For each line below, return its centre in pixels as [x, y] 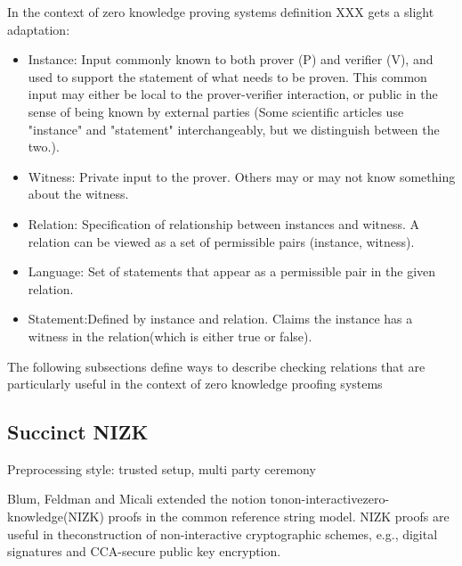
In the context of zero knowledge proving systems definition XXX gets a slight [221, 12]
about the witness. [78, 194]
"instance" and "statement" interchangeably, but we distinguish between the [234, 129]
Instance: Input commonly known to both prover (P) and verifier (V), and [231, 59]
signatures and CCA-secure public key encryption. [144, 551]
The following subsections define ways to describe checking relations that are [216, 366]
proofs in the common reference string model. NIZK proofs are [279, 517]
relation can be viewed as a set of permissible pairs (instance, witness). [221, 241]
